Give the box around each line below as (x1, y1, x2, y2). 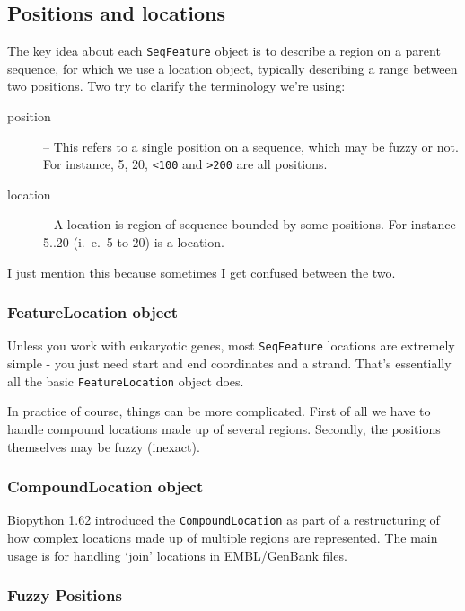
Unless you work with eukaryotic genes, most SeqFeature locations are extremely (7, 336, 455, 355)
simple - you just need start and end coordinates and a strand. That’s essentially (7, 354, 452, 373)
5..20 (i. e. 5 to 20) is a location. (43, 233, 224, 252)
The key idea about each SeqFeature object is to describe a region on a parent (7, 41, 441, 60)
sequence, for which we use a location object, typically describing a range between (7, 58, 458, 77)
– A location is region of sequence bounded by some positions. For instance (43, 215, 456, 234)
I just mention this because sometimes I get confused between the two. (7, 262, 396, 281)
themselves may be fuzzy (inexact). (7, 437, 200, 456)
